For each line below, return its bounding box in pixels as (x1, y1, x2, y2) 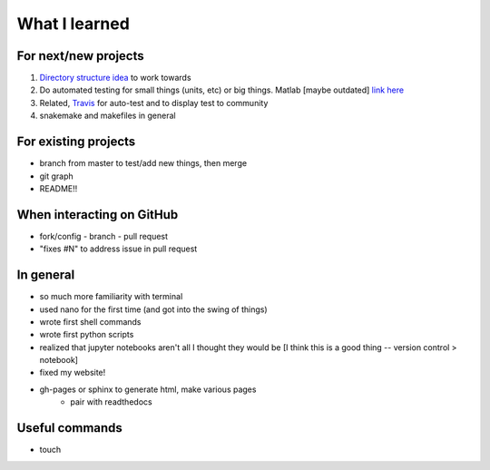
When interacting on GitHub (16, 207, 179, 222)
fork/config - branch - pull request (39, 230, 168, 241)
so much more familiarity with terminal (39, 291, 183, 302)
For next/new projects (16, 48, 144, 64)
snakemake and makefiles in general (39, 110, 176, 122)
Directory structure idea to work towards (39, 73, 191, 83)
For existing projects (16, 134, 136, 150)
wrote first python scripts (39, 329, 134, 340)
